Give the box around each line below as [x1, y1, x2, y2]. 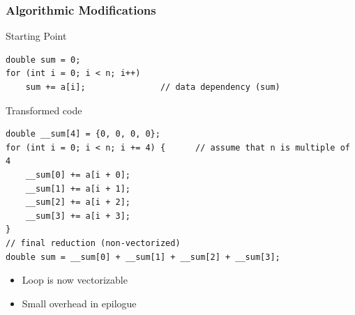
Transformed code [6, 102, 82, 117]
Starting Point [6, 29, 67, 43]
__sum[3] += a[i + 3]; [25, 210, 130, 221]
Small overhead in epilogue [22, 295, 137, 310]
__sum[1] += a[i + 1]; [25, 183, 130, 194]
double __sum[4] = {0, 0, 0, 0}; [6, 129, 160, 139]
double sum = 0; [6, 54, 81, 65]
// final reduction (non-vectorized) [6, 238, 181, 248]
